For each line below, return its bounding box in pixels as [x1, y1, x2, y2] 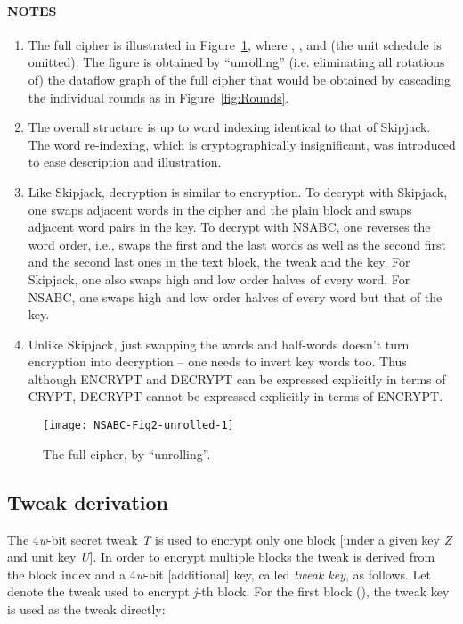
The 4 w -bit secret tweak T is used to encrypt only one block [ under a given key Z [7, 530, 452, 548]
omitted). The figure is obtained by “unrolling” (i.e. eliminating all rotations [28, 53, 445, 71]
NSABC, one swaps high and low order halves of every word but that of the [28, 287, 443, 306]
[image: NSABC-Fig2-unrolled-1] [43, 419, 234, 432]
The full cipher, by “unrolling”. [43, 444, 211, 463]
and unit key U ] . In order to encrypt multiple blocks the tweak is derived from [7, 547, 435, 566]
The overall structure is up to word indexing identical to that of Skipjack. [28, 118, 431, 136]
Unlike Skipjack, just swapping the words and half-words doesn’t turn [28, 334, 410, 353]
